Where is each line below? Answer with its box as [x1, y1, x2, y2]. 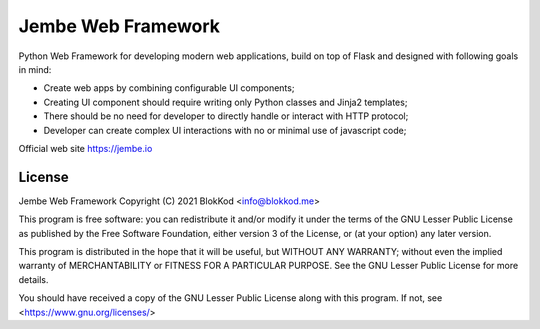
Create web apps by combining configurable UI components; [43, 82, 295, 94]
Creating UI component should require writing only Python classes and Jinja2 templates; [43, 96, 408, 108]
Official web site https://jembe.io [18, 142, 153, 154]
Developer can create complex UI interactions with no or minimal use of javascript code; [43, 124, 407, 136]
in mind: [18, 63, 52, 75]
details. [18, 273, 49, 285]
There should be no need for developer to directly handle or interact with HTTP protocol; [43, 110, 409, 122]
